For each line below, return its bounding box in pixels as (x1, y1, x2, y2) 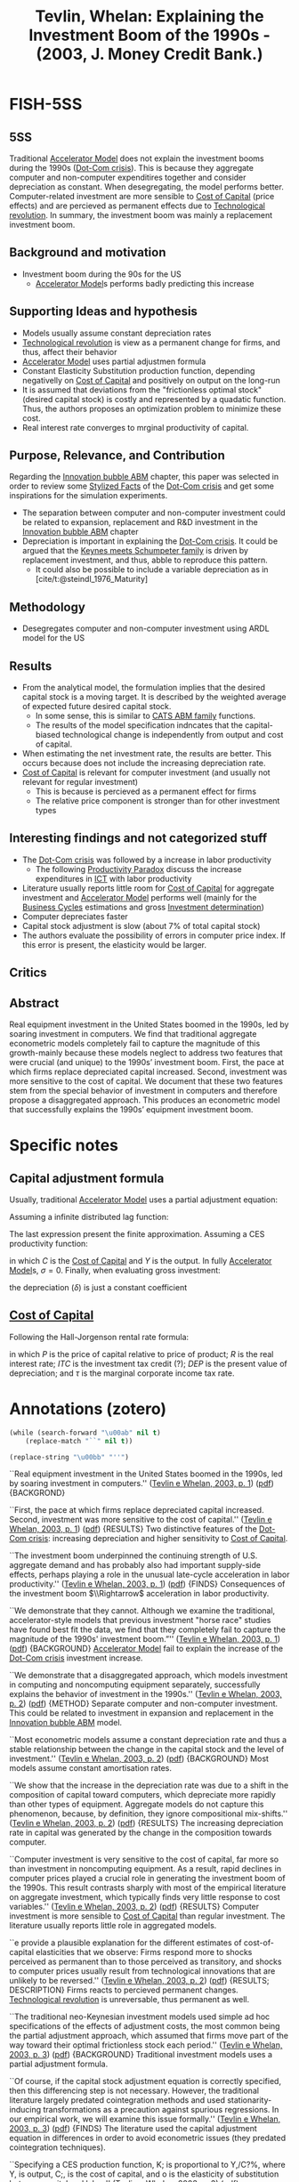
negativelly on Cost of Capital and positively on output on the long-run (21, 375, 280, 385)
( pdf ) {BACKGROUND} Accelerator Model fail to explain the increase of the (9, 1644, 283, 1654)
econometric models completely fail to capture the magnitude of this (9, 1038, 261, 1049)
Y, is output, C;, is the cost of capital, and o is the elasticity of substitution (9, 2169, 279, 2179)
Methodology (9, 599, 86, 615)
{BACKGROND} (9, 1488, 66, 1499)
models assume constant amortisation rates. (9, 1763, 172, 1774)
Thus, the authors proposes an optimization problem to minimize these (21, 403, 282, 414)
